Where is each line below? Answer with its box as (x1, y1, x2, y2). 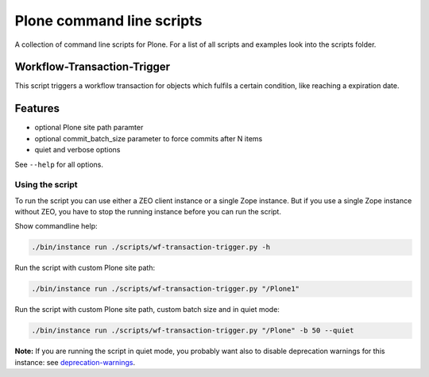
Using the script (14, 179, 79, 190)
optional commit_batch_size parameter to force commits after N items (34, 133, 263, 143)
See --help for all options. (14, 160, 103, 169)
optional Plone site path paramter (34, 123, 144, 133)
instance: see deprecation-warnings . (14, 357, 135, 367)
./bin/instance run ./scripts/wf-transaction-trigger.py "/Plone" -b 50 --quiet (31, 326, 354, 335)
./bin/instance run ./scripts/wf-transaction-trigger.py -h (31, 243, 271, 252)
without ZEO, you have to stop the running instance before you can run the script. (14, 207, 282, 217)
